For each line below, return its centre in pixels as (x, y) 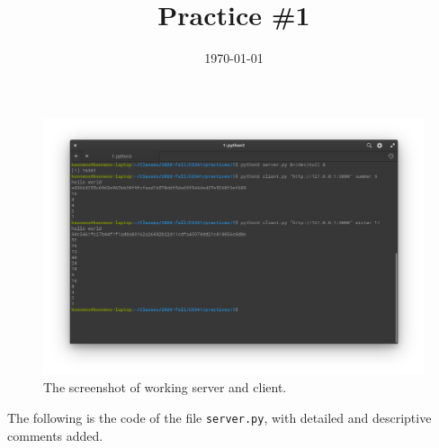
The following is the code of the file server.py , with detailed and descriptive (219, 418)
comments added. (55, 435)
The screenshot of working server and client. (165, 387)
